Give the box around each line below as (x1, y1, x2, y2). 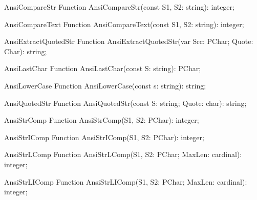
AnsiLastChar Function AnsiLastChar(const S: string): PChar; (4, 63, 201, 74)
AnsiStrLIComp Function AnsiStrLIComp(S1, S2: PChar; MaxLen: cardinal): (4, 176, 247, 187)
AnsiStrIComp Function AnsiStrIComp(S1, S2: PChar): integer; (4, 131, 204, 142)
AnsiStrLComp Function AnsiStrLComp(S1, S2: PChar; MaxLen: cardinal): (4, 149, 242, 160)
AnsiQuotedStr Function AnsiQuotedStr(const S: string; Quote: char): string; (4, 97, 247, 108)
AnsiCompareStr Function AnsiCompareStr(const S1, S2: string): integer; (4, 2, 234, 12)
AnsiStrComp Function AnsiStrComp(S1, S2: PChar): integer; (4, 115, 199, 125)
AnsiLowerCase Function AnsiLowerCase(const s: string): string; (4, 80, 206, 91)
